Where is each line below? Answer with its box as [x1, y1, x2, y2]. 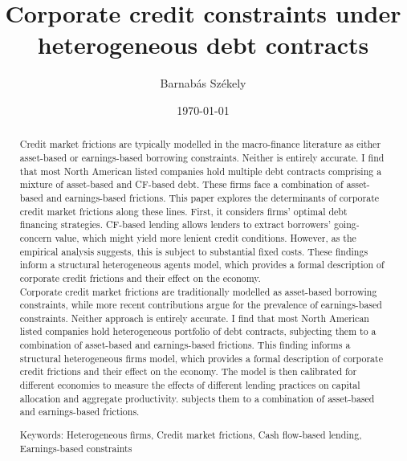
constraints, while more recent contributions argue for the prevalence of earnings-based [19, 298, 382, 312]
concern [19, 230, 52, 244]
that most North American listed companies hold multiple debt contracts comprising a [19, 164, 382, 177]
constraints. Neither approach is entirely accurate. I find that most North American [19, 311, 369, 324]
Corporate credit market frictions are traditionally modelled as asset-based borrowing [19, 284, 377, 298]
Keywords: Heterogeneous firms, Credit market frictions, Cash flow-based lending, [19, 427, 362, 441]
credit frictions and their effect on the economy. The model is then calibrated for [19, 365, 357, 378]
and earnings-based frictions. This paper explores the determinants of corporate [46, 190, 380, 204]
